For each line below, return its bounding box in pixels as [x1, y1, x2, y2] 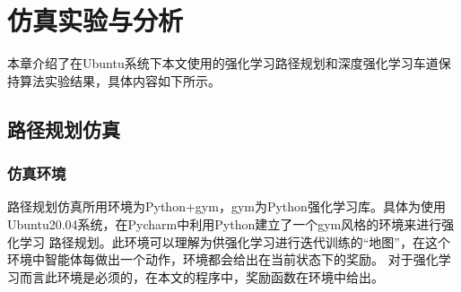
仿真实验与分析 [7, 2, 184, 39]
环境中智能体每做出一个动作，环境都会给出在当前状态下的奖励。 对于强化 [7, 250, 439, 269]
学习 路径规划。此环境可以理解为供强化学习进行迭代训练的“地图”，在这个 [19, 232, 450, 251]
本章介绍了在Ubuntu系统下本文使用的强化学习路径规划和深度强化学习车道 [7, 54, 439, 73]
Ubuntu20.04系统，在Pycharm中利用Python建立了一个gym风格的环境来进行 [7, 214, 442, 233]
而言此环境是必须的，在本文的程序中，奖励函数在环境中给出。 [19, 267, 384, 286]
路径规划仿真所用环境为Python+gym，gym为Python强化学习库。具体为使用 [7, 197, 446, 216]
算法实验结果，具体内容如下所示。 [19, 71, 221, 90]
